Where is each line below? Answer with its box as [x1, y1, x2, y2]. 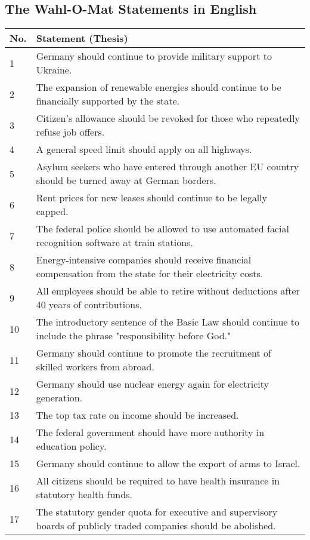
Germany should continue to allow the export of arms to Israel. [36, 456, 300, 471]
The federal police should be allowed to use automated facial [36, 222, 289, 236]
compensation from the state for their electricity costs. [36, 266, 263, 281]
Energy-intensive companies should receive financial [36, 253, 252, 267]
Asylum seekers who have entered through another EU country [36, 159, 299, 174]
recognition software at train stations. [36, 235, 193, 250]
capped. [36, 204, 69, 219]
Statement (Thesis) [36, 31, 128, 45]
